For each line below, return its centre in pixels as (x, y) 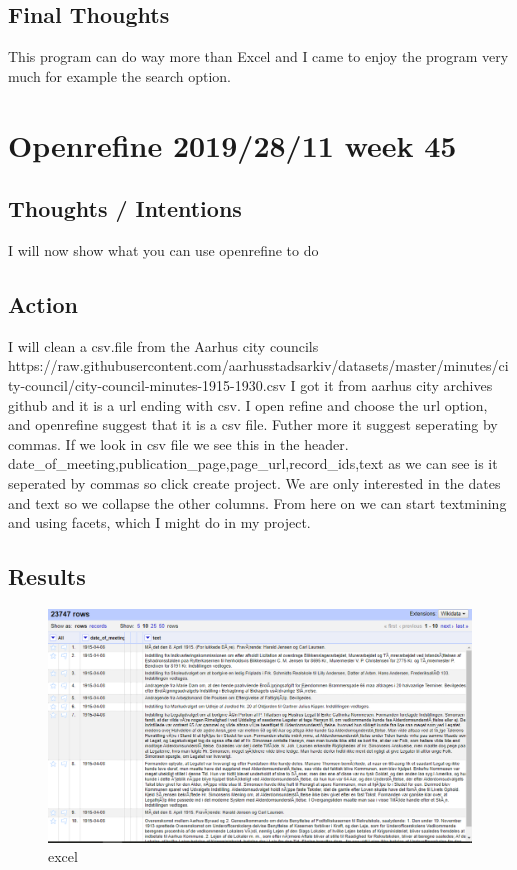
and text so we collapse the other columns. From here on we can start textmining (257, 502)
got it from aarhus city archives (396, 384)
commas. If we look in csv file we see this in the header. (178, 443)
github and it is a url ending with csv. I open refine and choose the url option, (248, 404)
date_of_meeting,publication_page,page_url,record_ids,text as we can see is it (253, 463)
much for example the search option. (119, 75)
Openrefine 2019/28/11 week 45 (232, 144)
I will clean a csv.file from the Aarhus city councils (163, 345)
